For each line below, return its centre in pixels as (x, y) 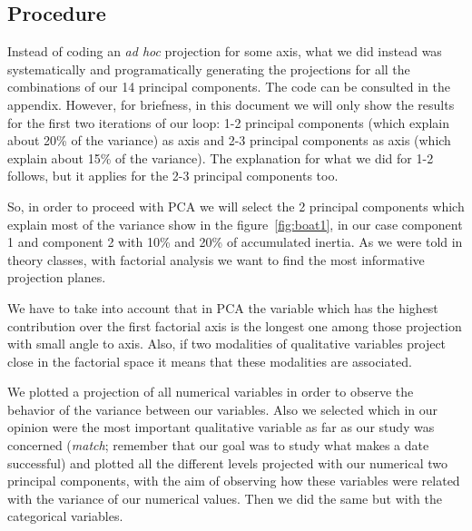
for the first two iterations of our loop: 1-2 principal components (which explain (228, 122)
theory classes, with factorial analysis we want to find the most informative (216, 259)
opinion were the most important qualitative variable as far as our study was (221, 427)
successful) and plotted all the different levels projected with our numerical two (228, 462)
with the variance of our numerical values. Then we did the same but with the (225, 498)
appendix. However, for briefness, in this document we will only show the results (231, 104)
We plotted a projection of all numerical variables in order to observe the (211, 392)
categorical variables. (65, 516)
